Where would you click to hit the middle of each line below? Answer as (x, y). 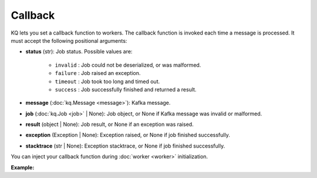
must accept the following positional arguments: (69, 40)
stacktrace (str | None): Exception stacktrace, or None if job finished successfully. (125, 146)
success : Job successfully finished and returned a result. (126, 89)
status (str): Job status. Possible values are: (79, 52)
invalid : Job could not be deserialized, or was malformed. (128, 65)
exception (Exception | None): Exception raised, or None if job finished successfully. (128, 135)
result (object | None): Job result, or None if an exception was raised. (109, 124)
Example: (23, 167)
